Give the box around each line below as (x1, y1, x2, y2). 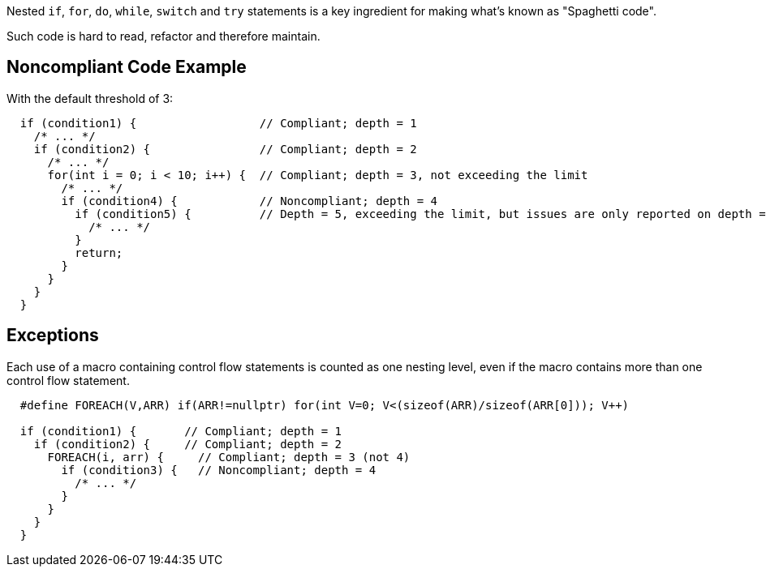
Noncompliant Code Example (6, 57, 247, 78)
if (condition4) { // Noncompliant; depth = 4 (61, 194, 438, 207)
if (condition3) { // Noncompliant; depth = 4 (61, 463, 377, 477)
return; (75, 246, 123, 259)
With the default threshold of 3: (6, 91, 174, 105)
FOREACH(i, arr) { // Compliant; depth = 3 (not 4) (47, 450, 411, 464)
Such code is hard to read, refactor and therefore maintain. (6, 29, 321, 43)
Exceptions (6, 325, 99, 346)
